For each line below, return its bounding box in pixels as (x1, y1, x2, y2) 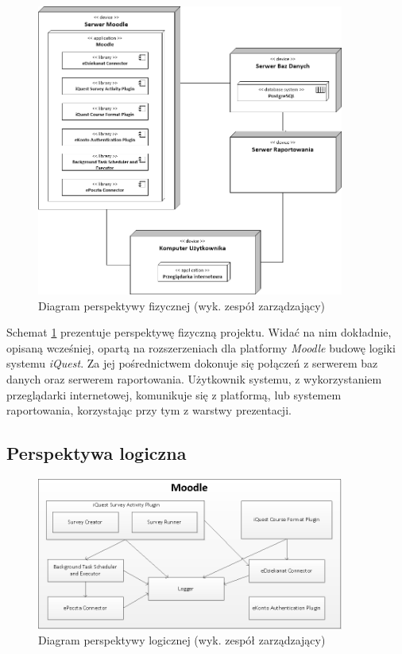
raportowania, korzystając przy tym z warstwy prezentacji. (6, 402, 292, 418)
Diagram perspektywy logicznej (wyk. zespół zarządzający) (38, 632, 326, 648)
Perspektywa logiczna (6, 441, 187, 465)
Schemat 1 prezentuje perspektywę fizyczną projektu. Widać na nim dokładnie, (6, 324, 392, 341)
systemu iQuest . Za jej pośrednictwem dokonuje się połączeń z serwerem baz (6, 355, 378, 372)
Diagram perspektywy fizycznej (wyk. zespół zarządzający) (38, 297, 325, 313)
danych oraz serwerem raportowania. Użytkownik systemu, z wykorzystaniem (6, 370, 382, 387)
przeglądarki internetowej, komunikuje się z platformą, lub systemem (6, 386, 342, 403)
